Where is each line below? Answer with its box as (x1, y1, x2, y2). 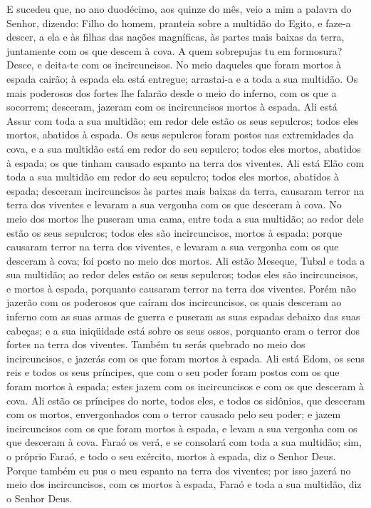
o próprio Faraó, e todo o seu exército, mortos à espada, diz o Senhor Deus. (6, 449, 336, 463)
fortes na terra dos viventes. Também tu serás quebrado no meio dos (6, 337, 305, 352)
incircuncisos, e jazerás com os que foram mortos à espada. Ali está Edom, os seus (6, 350, 365, 365)
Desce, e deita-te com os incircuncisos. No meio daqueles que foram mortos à (6, 57, 342, 72)
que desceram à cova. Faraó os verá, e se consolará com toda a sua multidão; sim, (6, 435, 362, 449)
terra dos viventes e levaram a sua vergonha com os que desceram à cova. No (6, 197, 342, 212)
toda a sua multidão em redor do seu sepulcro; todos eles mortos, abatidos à (6, 169, 339, 184)
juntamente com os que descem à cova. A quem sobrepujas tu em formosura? (6, 43, 343, 58)
